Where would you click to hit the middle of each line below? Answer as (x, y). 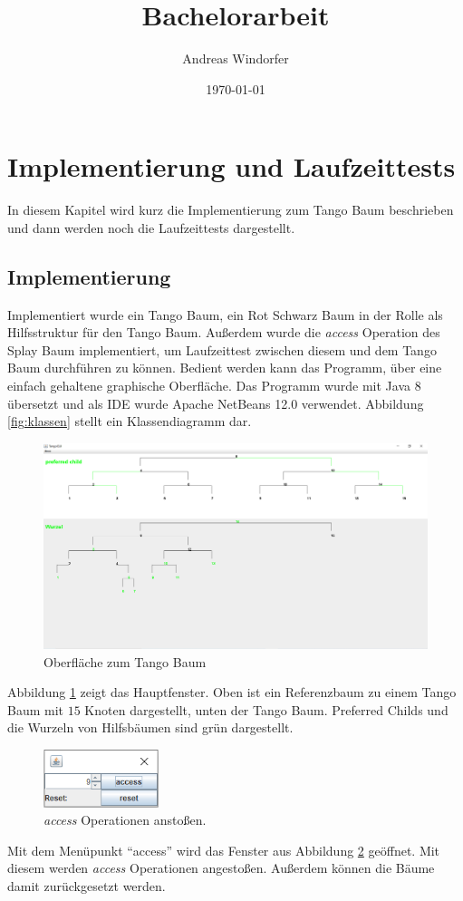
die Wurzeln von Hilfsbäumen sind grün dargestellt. (150, 727)
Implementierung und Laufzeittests (231, 166)
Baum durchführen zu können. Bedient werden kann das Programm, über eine (225, 368)
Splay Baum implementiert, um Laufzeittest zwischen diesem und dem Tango (222, 349)
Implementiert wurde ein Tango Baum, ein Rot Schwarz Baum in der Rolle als (225, 314)
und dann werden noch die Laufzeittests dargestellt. (151, 227)
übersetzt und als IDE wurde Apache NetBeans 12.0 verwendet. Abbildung (216, 403)
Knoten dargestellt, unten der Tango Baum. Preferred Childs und (266, 709)
